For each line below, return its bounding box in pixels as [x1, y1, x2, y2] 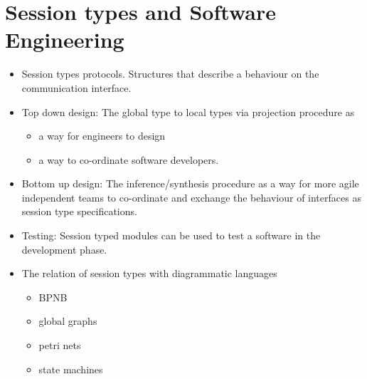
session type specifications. [21, 204, 137, 219]
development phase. [21, 242, 107, 256]
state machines [38, 361, 103, 376]
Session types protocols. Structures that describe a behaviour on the [21, 66, 319, 81]
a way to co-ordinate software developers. [38, 152, 219, 167]
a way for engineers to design [38, 128, 166, 143]
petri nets [38, 338, 81, 353]
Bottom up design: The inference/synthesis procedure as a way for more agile [21, 176, 359, 191]
